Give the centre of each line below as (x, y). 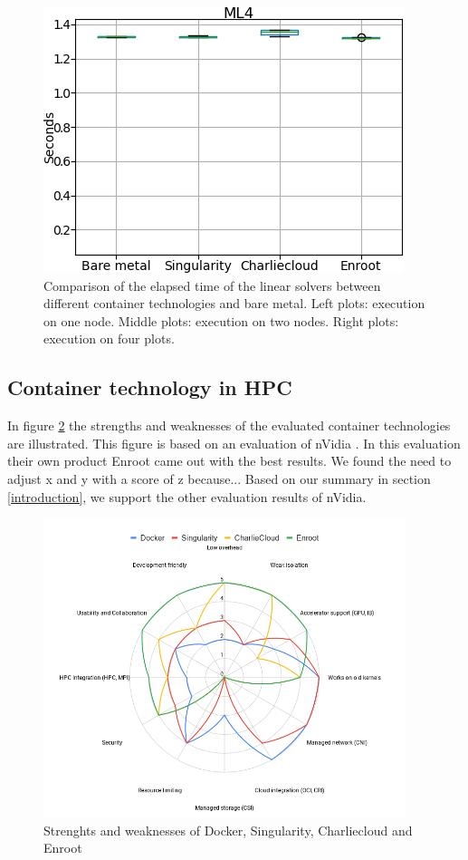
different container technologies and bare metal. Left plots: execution (234, 303)
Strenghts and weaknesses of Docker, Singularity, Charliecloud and (228, 830)
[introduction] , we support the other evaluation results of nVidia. (187, 496)
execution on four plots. (109, 338)
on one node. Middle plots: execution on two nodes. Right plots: (221, 320)
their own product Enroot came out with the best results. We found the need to (229, 461)
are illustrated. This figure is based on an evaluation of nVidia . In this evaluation (234, 443)
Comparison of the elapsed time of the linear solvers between (212, 285)
